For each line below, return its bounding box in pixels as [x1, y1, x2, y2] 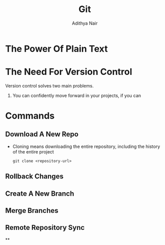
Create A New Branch [5, 189, 75, 198]
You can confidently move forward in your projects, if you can [12, 92, 141, 99]
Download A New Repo [5, 130, 79, 139]
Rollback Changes [5, 172, 64, 181]
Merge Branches [5, 206, 59, 215]
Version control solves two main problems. [5, 83, 94, 89]
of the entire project [12, 148, 54, 154]
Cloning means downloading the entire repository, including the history [12, 143, 160, 149]
